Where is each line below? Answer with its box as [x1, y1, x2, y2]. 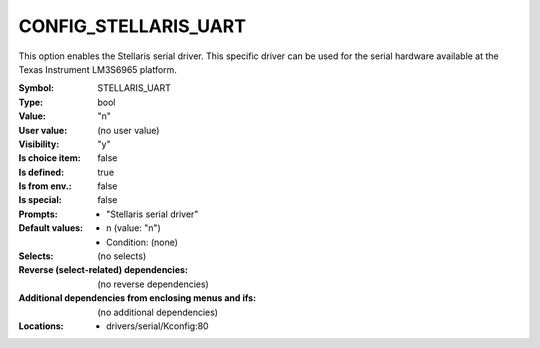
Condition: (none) [106, 236, 179, 248]
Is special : [18, 194, 62, 206]
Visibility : [18, 138, 60, 150]
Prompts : [18, 208, 59, 220]
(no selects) [97, 250, 147, 262]
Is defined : [18, 166, 65, 178]
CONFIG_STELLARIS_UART [18, 15, 247, 37]
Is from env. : [18, 180, 72, 192]
